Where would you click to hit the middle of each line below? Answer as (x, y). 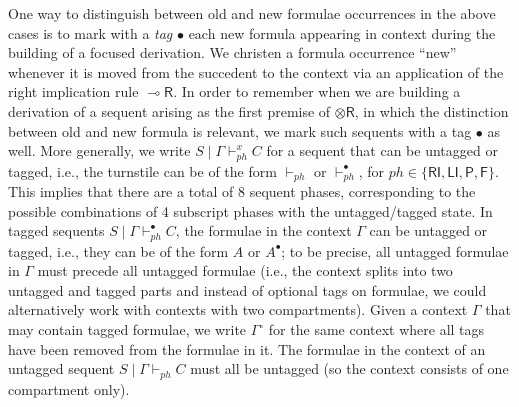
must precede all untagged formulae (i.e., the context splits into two (245, 270)
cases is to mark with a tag (90, 32)
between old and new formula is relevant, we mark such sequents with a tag (240, 130)
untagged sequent (61, 368)
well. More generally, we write (99, 150)
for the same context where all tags (376, 329)
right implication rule (73, 91)
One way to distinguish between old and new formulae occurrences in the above (252, 13)
